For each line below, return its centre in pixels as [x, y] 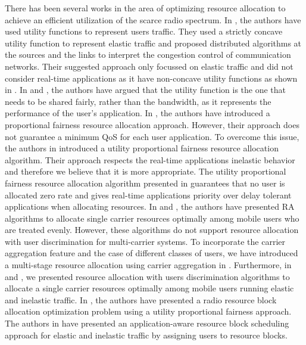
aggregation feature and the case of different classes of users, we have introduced [152, 253]
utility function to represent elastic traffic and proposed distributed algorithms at [153, 43]
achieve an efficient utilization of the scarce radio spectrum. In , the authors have [153, 19]
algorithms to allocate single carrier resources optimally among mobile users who [152, 218]
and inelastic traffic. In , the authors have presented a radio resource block [141, 299]
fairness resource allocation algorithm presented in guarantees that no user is [145, 183]
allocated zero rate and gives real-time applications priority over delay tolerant [148, 195]
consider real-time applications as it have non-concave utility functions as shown [151, 78]
